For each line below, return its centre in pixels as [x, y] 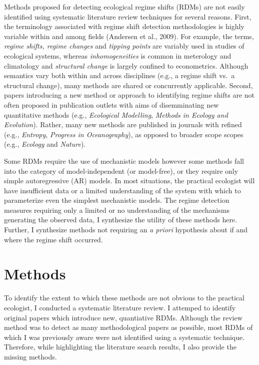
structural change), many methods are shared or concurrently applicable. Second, [128, 85]
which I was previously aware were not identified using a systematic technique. [124, 337]
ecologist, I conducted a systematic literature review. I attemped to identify [120, 307]
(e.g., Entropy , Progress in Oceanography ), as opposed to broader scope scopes [124, 134]
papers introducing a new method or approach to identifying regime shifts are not [129, 95]
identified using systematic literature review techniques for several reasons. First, [128, 16]
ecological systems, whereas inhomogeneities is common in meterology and [118, 55]
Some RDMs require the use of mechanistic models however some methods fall [124, 160]
